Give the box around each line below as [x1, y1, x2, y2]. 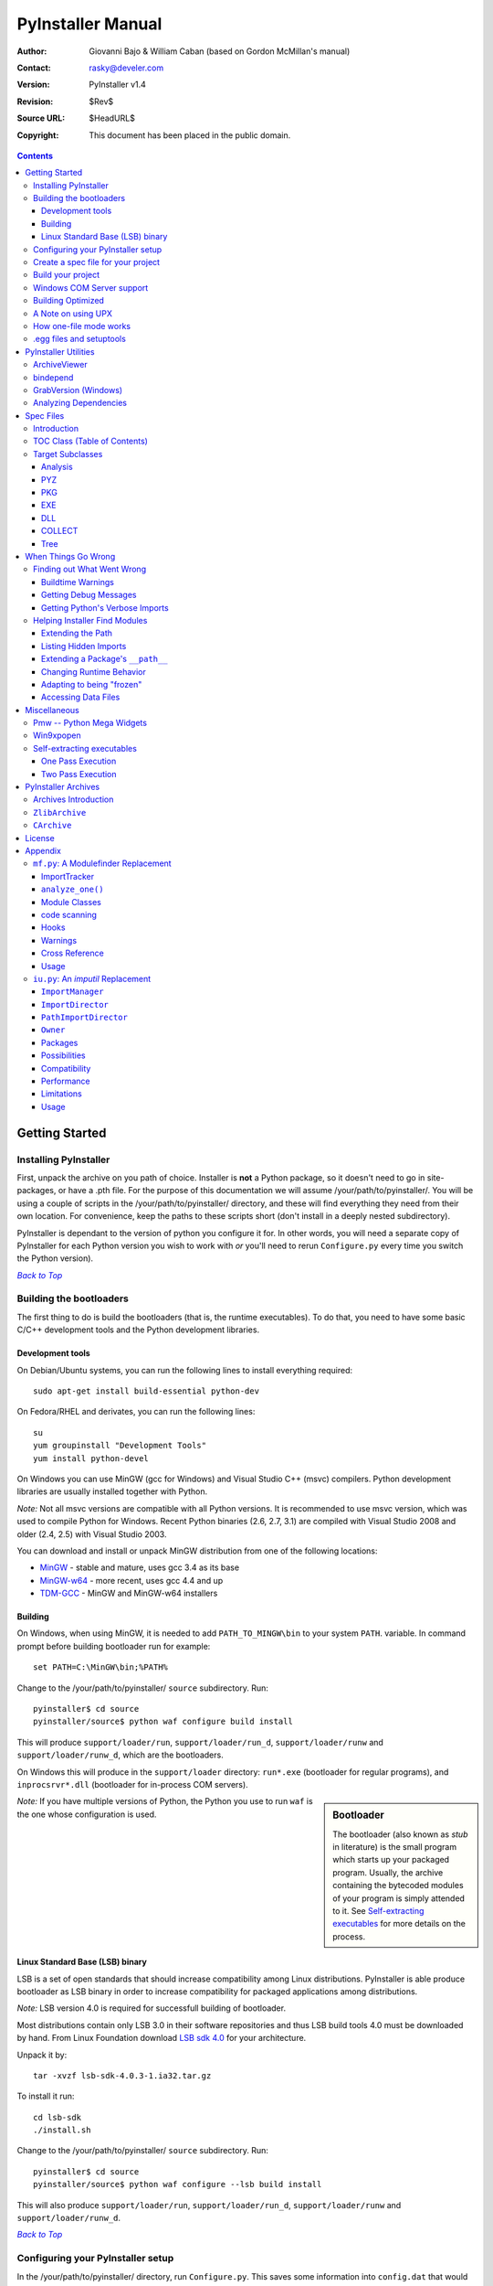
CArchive [33, 820, 72, 831]
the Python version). [16, 1253, 94, 1264]
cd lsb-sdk [33, 2112, 82, 2122]
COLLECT [41, 526, 79, 537]
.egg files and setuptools [33, 334, 127, 345]
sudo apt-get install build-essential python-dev [33, 1386, 260, 1396]
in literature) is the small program [332, 1842, 456, 1853]
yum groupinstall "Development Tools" [33, 1440, 207, 1451]
